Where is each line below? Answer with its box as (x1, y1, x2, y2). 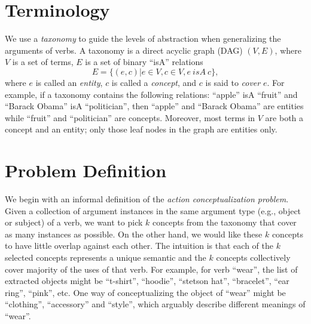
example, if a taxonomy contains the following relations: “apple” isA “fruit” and (5, 88, 298, 100)
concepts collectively (216, 251, 291, 263)
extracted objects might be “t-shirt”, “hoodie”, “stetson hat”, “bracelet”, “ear (5, 274, 289, 287)
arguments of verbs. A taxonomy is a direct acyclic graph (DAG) (5, 44, 243, 56)
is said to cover (205, 76, 261, 88)
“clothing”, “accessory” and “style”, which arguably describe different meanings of (5, 298, 306, 310)
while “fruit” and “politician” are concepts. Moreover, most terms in (5, 111, 255, 124)
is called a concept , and (111, 76, 197, 88)
